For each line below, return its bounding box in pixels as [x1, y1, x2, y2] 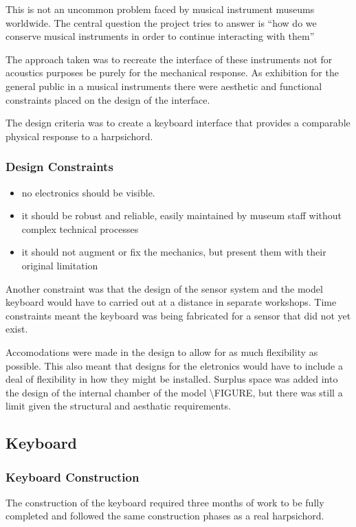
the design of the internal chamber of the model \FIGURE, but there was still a [5, 385, 343, 399]
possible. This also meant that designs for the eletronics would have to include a [5, 358, 343, 372]
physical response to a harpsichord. [5, 128, 153, 143]
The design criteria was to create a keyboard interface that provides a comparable [5, 115, 351, 130]
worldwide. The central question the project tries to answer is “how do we [5, 15, 317, 30]
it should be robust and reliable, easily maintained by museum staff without [21, 208, 342, 223]
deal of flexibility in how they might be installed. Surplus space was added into [5, 372, 338, 386]
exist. [5, 322, 28, 336]
